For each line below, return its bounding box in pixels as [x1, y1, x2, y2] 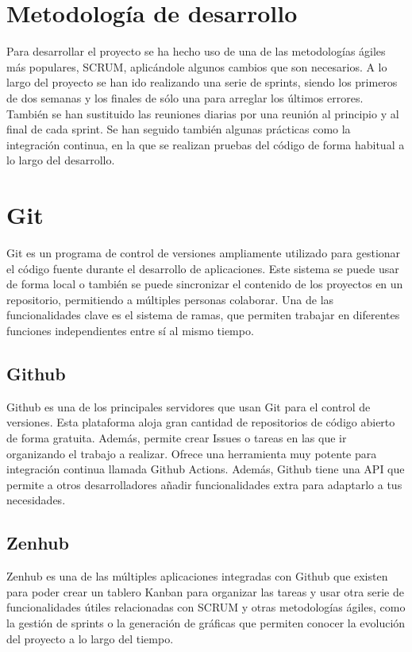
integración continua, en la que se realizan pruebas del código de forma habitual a [6, 136, 405, 152]
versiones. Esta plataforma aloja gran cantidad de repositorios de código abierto [6, 414, 395, 430]
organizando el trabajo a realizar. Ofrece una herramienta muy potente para [6, 445, 377, 461]
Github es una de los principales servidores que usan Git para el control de [6, 398, 371, 415]
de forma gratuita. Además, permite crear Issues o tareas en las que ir [6, 429, 347, 446]
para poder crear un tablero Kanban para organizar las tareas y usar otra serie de [6, 583, 404, 600]
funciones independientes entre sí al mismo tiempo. [6, 322, 254, 338]
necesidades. [6, 492, 66, 508]
